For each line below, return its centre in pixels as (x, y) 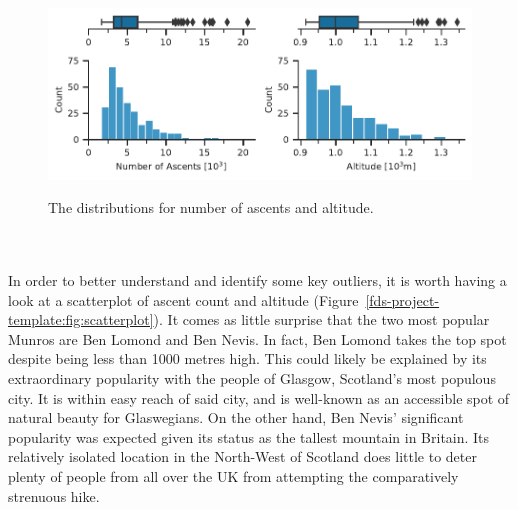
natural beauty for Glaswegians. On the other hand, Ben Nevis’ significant (236, 417)
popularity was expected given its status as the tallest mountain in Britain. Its (249, 436)
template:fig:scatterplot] (81, 319)
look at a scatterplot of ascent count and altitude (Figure (183, 299)
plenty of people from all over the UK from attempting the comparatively (233, 476)
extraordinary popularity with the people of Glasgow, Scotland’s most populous (252, 378)
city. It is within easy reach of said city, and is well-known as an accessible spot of (259, 397)
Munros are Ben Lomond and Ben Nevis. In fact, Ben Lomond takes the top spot (257, 338)
